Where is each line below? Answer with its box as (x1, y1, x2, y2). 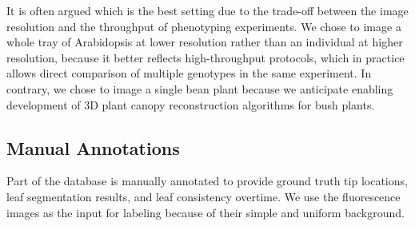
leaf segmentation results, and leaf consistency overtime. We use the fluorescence (6, 188, 401, 204)
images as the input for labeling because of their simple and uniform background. (6, 204, 405, 220)
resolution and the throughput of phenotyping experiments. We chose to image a (6, 18, 401, 34)
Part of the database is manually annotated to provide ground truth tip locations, (6, 172, 408, 189)
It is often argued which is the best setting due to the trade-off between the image (6, 2, 409, 18)
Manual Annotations (6, 135, 180, 160)
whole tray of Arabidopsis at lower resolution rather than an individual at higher (6, 34, 403, 50)
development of (6, 96, 81, 113)
